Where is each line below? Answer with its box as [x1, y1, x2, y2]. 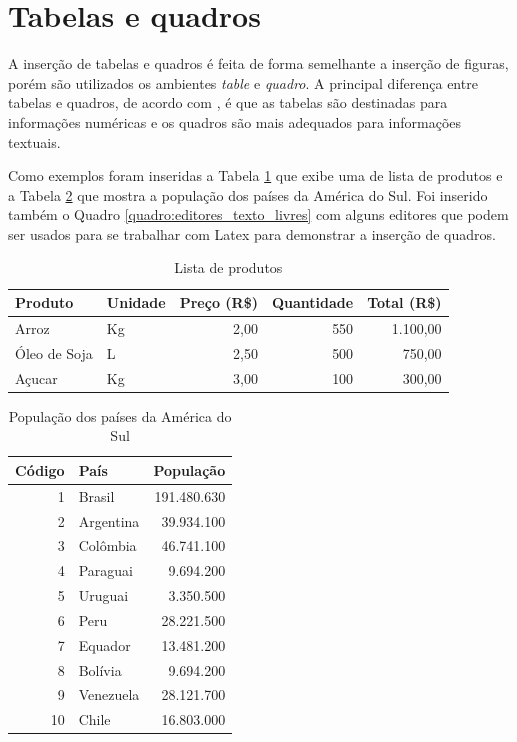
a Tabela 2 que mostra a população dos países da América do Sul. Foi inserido [8, 184, 488, 205]
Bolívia [78, 659, 122, 680]
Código [15, 459, 65, 480]
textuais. [8, 131, 61, 152]
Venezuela [78, 684, 140, 705]
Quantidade [271, 292, 354, 313]
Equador [78, 634, 131, 655]
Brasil [78, 485, 115, 506]
